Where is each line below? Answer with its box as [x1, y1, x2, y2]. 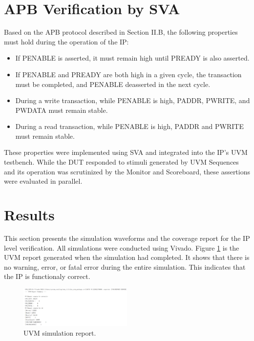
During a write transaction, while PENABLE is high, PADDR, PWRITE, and [15, 95, 250, 106]
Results [4, 205, 55, 225]
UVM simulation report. [23, 327, 96, 338]
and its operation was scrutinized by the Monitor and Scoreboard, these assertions [4, 166, 251, 176]
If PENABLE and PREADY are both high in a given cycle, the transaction [15, 69, 242, 79]
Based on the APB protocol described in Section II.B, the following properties [4, 27, 238, 37]
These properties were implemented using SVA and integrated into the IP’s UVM [4, 147, 248, 157]
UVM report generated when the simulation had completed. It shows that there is [4, 252, 250, 262]
